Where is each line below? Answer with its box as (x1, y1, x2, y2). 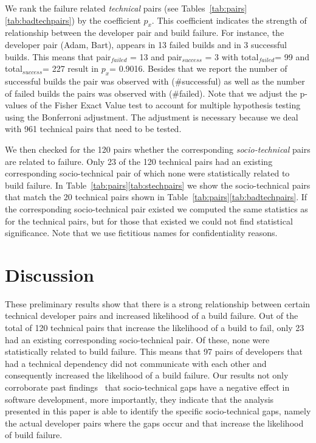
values (5, 99, 28, 111)
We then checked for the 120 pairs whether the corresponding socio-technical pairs (5, 142, 311, 155)
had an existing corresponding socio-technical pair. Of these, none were (5, 333, 270, 346)
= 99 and (275, 50, 310, 63)
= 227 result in (43, 62, 98, 75)
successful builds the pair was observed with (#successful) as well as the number (5, 74, 305, 87)
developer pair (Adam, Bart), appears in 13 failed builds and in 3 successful (5, 38, 287, 51)
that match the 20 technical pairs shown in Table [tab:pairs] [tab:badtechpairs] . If (5, 190, 307, 203)
